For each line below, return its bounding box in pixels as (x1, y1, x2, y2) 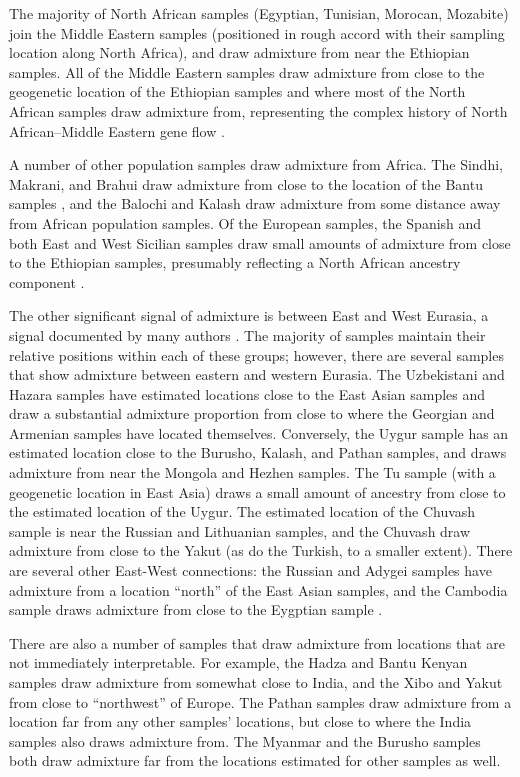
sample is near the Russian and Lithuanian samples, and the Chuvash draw (9, 520, 471, 541)
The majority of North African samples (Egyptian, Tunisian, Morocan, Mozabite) (9, 3, 509, 23)
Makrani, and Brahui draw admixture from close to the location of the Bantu (9, 173, 483, 194)
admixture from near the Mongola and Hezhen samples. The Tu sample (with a (9, 462, 496, 483)
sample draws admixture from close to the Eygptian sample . (9, 599, 383, 620)
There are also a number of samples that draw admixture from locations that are (9, 632, 506, 653)
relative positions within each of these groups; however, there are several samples (9, 344, 504, 365)
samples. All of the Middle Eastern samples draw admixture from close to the (9, 61, 485, 82)
